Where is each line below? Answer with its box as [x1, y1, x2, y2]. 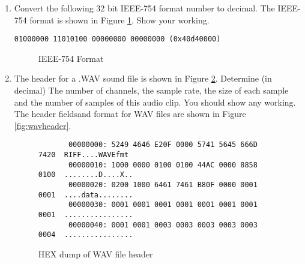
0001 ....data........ [38, 190, 133, 199]
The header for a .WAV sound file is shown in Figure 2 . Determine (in [14, 72, 272, 85]
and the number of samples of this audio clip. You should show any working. [14, 95, 296, 108]
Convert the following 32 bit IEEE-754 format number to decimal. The [14, 2, 275, 14]
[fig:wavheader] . [14, 119, 71, 131]
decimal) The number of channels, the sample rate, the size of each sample [14, 84, 289, 97]
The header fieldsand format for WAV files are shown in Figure [14, 107, 246, 120]
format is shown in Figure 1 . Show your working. [29, 13, 210, 26]
